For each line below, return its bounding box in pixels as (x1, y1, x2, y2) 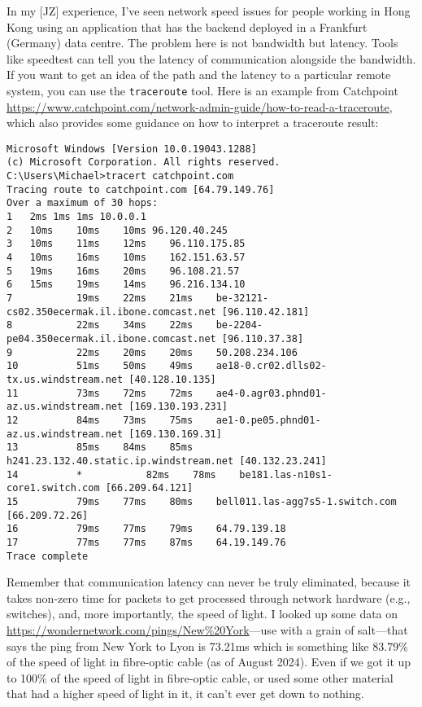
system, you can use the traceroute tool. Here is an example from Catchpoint (7, 81, 398, 99)
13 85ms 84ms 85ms (7, 441, 194, 454)
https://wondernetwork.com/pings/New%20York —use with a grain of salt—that (7, 621, 408, 638)
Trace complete (7, 550, 89, 562)
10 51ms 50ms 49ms (7, 360, 194, 372)
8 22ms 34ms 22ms (7, 319, 194, 332)
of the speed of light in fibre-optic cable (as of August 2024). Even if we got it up (7, 653, 411, 670)
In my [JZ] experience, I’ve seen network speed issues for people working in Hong (7, 2, 411, 19)
